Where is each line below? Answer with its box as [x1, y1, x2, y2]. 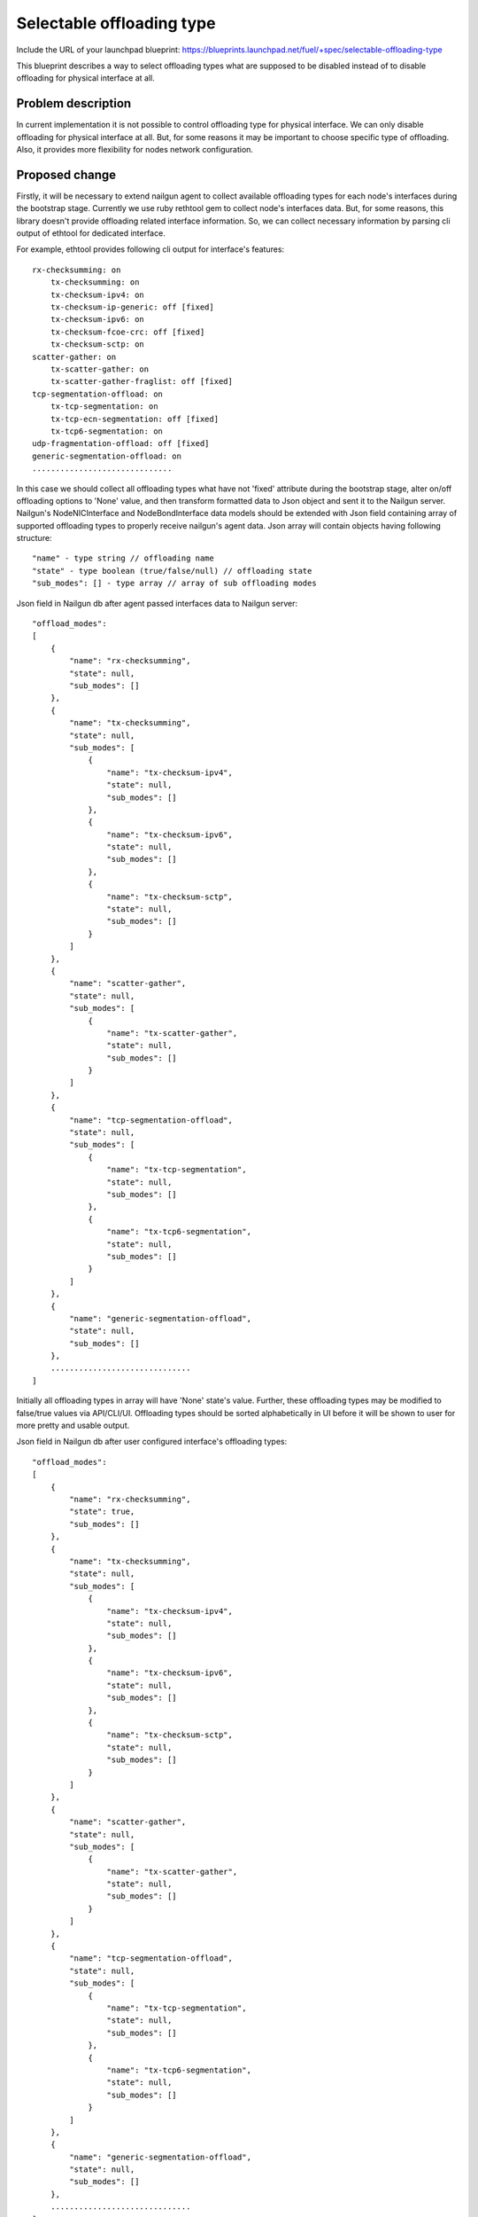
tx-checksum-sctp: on [50, 340, 145, 349]
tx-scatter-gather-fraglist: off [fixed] [50, 377, 234, 387]
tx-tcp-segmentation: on [50, 402, 158, 411]
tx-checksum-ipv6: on [50, 315, 145, 325]
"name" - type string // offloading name [32, 553, 214, 563]
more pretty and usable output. [16, 1420, 130, 1431]
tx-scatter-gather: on [50, 364, 150, 374]
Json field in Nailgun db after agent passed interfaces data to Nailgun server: [16, 598, 298, 608]
